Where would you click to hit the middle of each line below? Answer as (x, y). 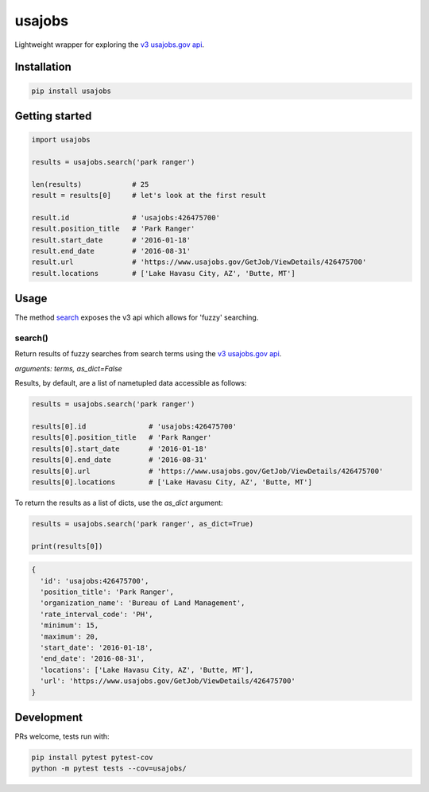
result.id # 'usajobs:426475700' (126, 217)
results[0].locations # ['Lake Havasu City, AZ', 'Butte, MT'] (172, 482)
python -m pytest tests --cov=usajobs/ (109, 769)
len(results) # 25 (90, 184)
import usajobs (61, 140)
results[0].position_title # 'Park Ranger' (122, 438)
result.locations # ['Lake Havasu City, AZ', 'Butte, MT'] (163, 273)
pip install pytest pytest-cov (93, 758)
